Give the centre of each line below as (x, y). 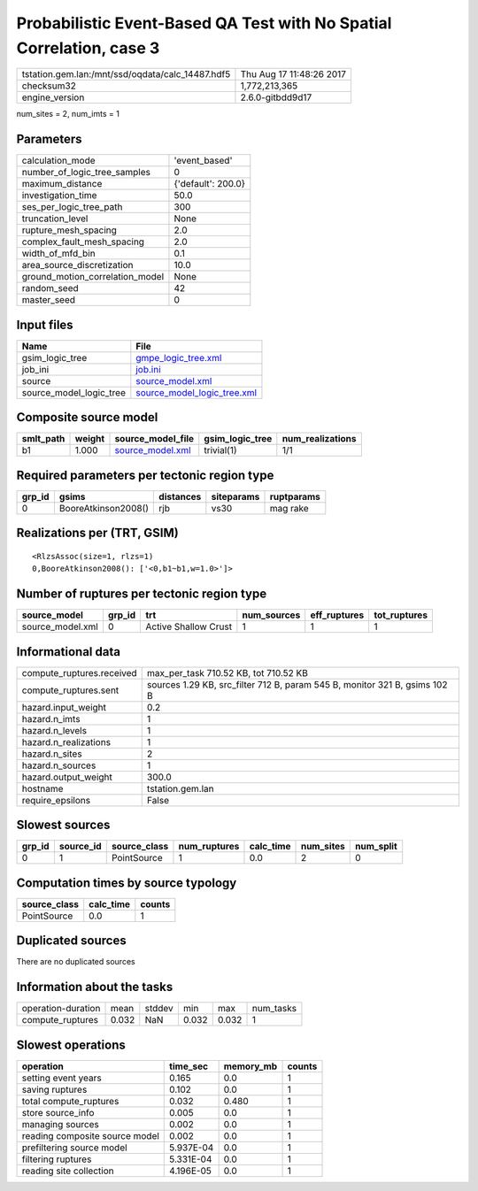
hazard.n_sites (52, 754)
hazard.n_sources (59, 765)
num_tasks (274, 1009)
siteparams (235, 496)
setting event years (62, 1078)
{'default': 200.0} (210, 184)
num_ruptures (209, 847)
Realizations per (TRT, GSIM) (97, 533)
